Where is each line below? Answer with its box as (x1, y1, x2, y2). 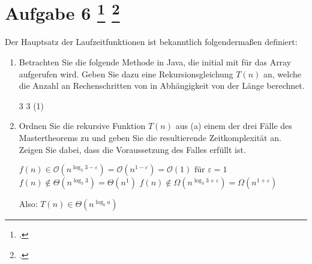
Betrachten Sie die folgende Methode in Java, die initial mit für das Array (19, 56, 292, 68)
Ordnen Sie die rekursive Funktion (19, 119, 146, 132)
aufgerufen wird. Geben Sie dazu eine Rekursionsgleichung (19, 67, 233, 80)
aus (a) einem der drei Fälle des (175, 119, 292, 132)
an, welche (263, 67, 301, 80)
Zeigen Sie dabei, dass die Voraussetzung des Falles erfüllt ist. (19, 143, 246, 155)
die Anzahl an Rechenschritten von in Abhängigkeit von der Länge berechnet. (19, 79, 305, 92)
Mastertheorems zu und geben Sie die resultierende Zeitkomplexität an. (19, 131, 281, 144)
